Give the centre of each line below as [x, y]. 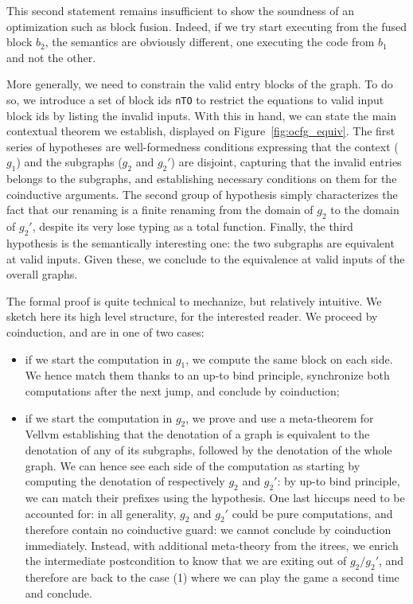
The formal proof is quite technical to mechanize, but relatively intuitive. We [194, 300]
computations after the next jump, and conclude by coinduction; [182, 390]
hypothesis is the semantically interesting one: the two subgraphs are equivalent [201, 242]
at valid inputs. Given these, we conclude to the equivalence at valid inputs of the [206, 258]
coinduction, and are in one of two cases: [105, 331]
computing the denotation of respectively [125, 481]
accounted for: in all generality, [101, 513]
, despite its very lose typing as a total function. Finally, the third [193, 226]
